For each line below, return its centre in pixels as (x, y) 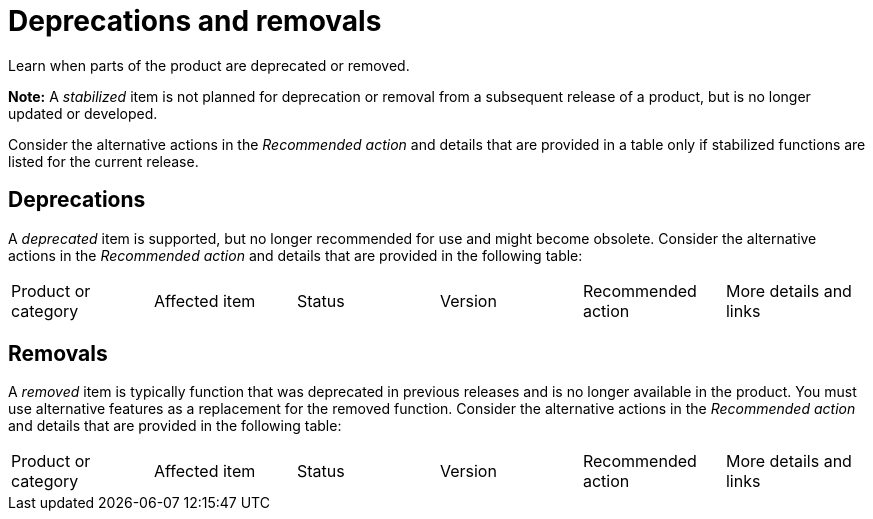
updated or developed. (83, 113)
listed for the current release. (103, 161)
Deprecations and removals (195, 21)
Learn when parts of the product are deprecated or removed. (209, 65)
